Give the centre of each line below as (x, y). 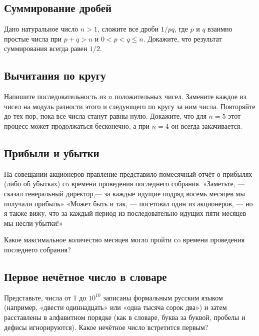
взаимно (220, 29)
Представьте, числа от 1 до (45, 297)
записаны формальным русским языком (163, 297)
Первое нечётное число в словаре (85, 276)
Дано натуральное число (41, 29)
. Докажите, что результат (182, 38)
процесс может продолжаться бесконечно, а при (77, 125)
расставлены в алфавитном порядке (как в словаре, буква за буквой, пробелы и (125, 317)
